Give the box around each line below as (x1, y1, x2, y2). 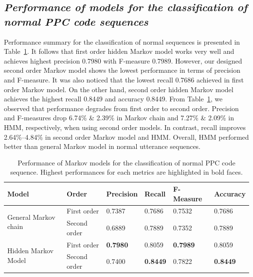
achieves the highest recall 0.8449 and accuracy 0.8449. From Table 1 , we (4, 94, 223, 104)
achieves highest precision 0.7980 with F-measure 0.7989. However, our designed (4, 55, 242, 65)
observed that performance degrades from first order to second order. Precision (4, 103, 239, 113)
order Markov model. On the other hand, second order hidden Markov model (4, 84, 234, 94)
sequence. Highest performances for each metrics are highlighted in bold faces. (10, 167, 243, 177)
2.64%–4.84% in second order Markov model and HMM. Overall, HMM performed (4, 131, 249, 142)
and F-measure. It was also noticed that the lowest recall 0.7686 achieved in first (4, 74, 244, 84)
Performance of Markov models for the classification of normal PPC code (18, 157, 235, 167)
